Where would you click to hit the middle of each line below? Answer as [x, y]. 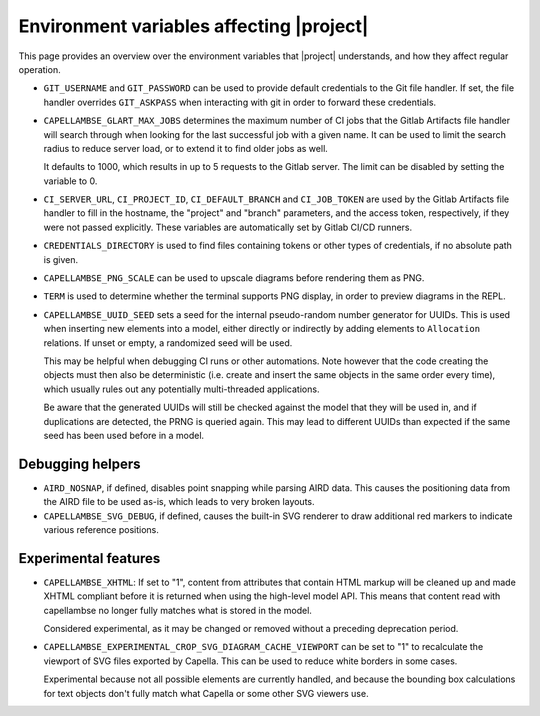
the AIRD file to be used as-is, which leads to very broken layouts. [179, 502]
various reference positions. [101, 529]
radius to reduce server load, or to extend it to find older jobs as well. [186, 148]
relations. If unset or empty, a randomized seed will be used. [168, 342]
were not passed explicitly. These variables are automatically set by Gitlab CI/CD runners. [228, 227]
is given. [61, 259]
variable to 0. [70, 181]
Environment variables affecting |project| [193, 26]
